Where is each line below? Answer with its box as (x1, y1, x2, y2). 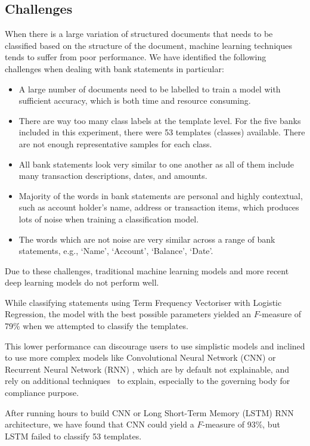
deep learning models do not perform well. (5, 276, 159, 289)
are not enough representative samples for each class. (18, 137, 212, 150)
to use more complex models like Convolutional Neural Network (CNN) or (5, 351, 276, 364)
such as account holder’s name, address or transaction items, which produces (18, 201, 299, 213)
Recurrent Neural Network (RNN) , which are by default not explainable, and (5, 363, 289, 375)
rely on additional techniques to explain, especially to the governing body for (5, 374, 290, 387)
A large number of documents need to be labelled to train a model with (18, 82, 281, 95)
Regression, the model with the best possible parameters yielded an (5, 308, 251, 320)
